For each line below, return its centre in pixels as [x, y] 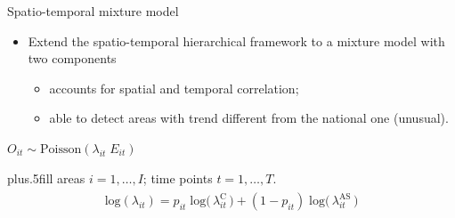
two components [72, 58]
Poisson [61, 149]
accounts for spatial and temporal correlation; [174, 88]
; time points [178, 178]
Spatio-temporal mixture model [93, 11]
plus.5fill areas [46, 178]
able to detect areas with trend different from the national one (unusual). [249, 118]
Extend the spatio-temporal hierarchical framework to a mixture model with [236, 40]
